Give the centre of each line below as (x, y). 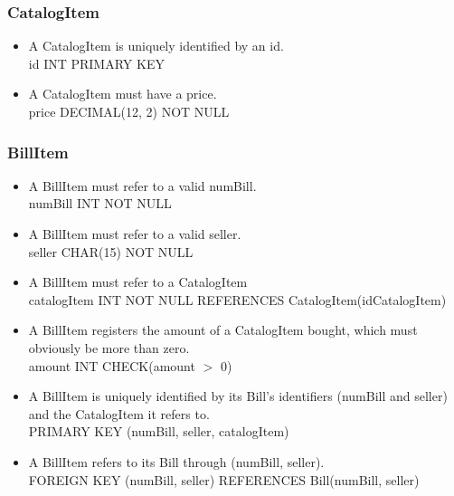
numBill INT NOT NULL (100, 203)
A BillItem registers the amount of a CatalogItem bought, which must (223, 330)
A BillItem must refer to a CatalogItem (138, 282)
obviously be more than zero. (109, 347)
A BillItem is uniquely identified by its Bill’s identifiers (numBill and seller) (238, 396)
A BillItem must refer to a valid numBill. (142, 185)
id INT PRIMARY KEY (96, 63)
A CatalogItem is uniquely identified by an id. (156, 46)
